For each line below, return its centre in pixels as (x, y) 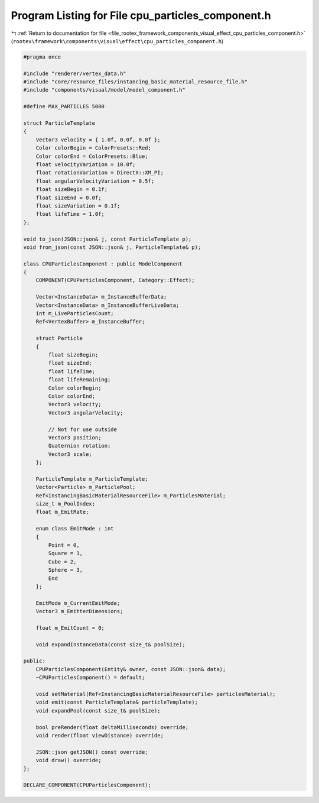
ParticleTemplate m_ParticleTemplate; (92, 479)
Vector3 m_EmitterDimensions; (79, 611)
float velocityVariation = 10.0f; (86, 165)
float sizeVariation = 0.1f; (78, 206)
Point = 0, (64, 545)
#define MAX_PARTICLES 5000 (64, 107)
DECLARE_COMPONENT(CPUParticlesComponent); (87, 785)
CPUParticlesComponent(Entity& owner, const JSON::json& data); (131, 669)
